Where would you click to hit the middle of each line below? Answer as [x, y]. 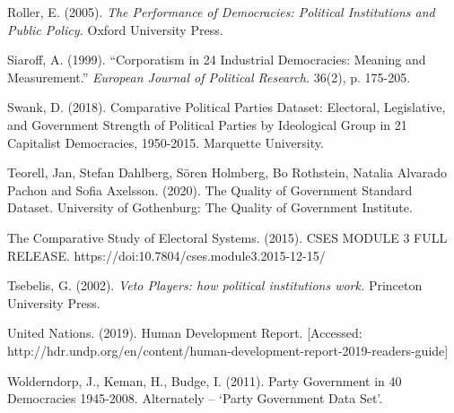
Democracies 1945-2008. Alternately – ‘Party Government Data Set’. [195, 398]
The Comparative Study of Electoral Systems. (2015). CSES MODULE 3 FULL [227, 237]
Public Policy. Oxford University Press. [115, 29]
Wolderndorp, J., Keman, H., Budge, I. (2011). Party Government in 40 [205, 380]
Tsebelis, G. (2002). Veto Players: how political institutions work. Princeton [215, 285]
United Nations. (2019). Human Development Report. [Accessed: [185, 333]
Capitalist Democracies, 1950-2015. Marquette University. [166, 142]
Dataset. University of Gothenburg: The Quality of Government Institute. [210, 207]
